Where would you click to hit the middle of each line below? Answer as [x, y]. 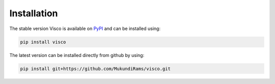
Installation [34, 13]
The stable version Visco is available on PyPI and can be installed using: [85, 29]
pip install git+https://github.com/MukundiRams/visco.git [95, 68]
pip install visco [43, 42]
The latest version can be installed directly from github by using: [77, 55]
